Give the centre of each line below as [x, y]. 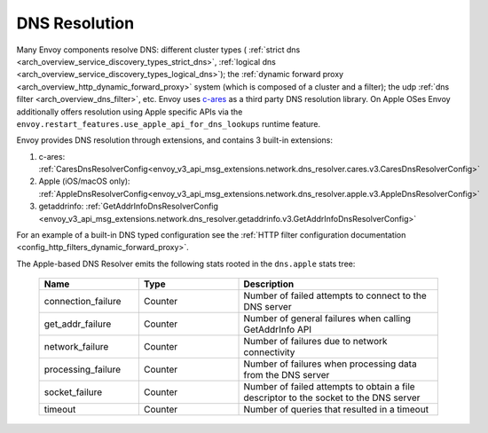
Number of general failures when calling [327, 319]
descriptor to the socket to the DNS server [332, 398]
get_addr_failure [78, 324]
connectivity [269, 352]
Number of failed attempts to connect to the [335, 295]
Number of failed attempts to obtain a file [330, 387]
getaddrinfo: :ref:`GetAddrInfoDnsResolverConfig [129, 206]
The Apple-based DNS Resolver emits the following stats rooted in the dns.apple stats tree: [186, 264]
